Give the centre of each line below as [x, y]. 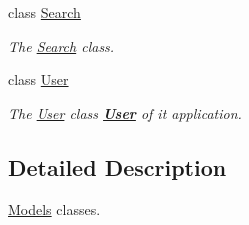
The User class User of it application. [125, 112]
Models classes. [54, 208]
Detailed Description [117, 166]
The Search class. [61, 45]
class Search [44, 12]
